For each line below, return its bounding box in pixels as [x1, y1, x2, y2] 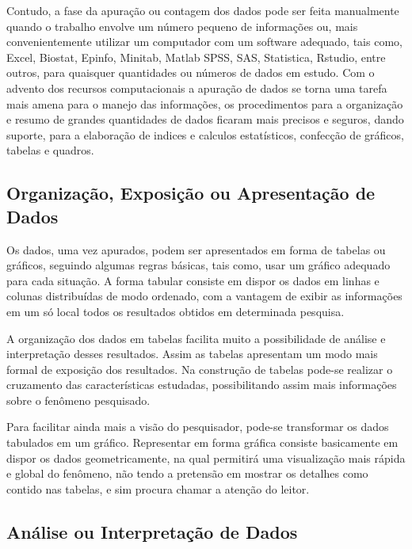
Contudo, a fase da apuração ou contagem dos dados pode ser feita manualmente [6, 2, 399, 18]
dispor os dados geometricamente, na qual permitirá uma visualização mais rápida [6, 449, 406, 466]
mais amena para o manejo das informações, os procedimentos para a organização [6, 95, 403, 112]
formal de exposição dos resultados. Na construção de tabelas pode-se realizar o [6, 360, 393, 377]
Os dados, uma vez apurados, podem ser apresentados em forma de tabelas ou [6, 241, 386, 257]
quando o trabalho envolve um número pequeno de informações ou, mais [6, 17, 358, 34]
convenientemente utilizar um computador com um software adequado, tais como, [6, 33, 402, 50]
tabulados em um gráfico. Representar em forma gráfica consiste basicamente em [6, 434, 399, 451]
